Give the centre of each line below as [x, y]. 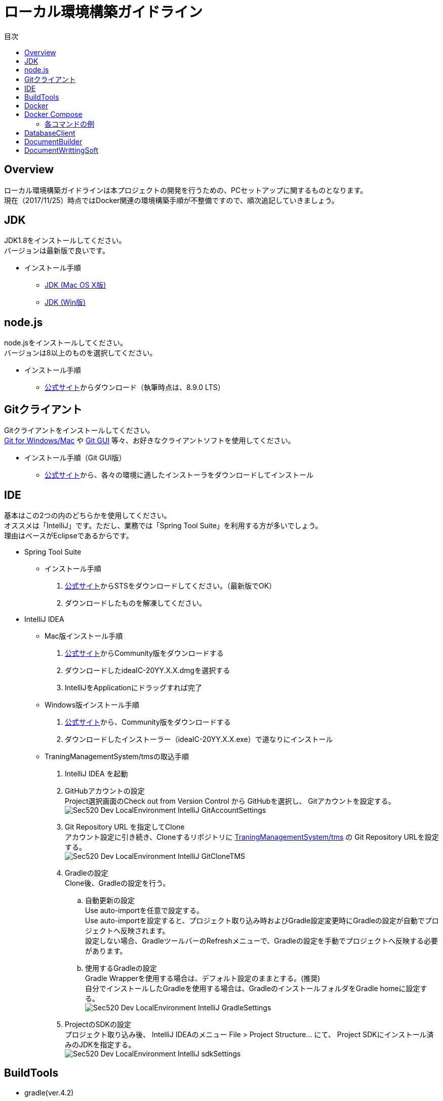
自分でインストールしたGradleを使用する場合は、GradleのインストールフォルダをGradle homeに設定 [253, 988]
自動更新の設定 [110, 900]
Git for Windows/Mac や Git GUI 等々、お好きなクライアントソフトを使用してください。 [150, 441]
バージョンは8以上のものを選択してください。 [80, 353]
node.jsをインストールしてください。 [66, 343]
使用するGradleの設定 [121, 968]
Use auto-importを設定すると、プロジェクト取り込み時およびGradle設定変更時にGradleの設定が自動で [255, 920]
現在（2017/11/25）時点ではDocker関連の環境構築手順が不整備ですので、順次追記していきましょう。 [171, 200]
